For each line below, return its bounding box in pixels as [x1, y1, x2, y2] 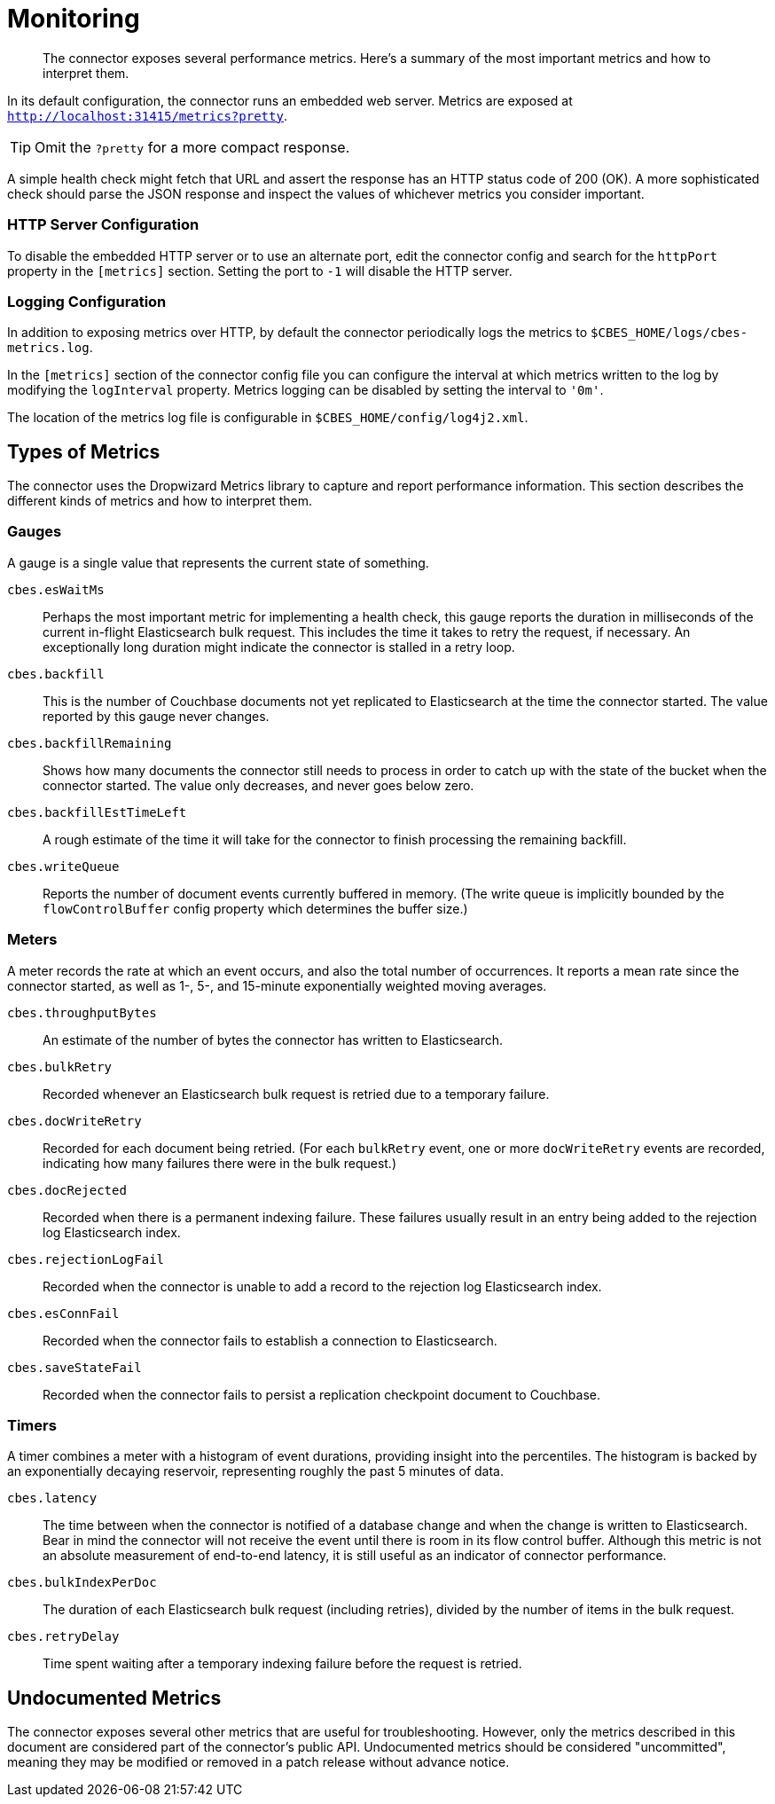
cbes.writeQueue [7, 859, 120, 874]
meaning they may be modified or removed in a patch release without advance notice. [7, 1754, 510, 1770]
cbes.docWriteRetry [7, 1113, 142, 1128]
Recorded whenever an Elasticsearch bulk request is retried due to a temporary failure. [43, 1086, 550, 1102]
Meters [7, 930, 58, 949]
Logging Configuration [7, 292, 167, 310]
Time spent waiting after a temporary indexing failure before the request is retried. [43, 1656, 522, 1672]
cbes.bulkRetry [7, 1059, 113, 1074]
